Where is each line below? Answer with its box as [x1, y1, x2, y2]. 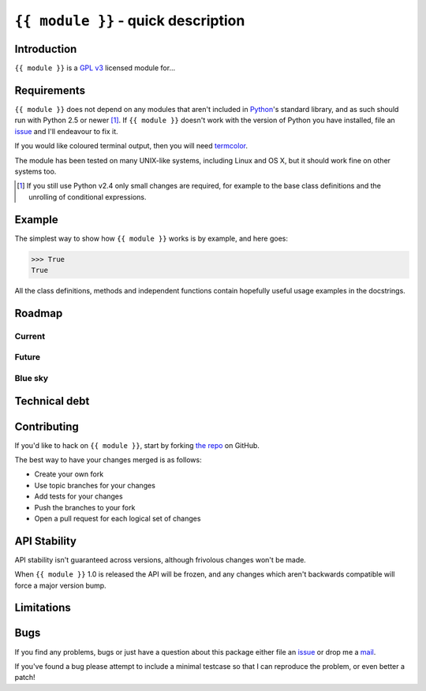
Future [14, 352, 41, 363]
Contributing [14, 420, 79, 433]
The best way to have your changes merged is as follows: [14, 454, 202, 465]
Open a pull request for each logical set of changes [34, 514, 201, 523]
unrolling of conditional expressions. [28, 192, 147, 201]
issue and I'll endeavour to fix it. [14, 126, 118, 136]
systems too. [14, 166, 57, 176]
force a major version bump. [14, 581, 106, 590]
